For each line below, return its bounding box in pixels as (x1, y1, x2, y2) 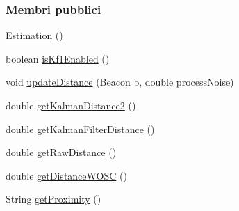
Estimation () (6, 28, 63, 42)
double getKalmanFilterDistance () (6, 121, 155, 136)
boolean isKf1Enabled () (6, 51, 110, 65)
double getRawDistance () (6, 145, 117, 159)
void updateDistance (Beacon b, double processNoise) (6, 75, 234, 89)
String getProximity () (6, 192, 101, 206)
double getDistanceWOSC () (6, 168, 127, 182)
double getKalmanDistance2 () (6, 98, 136, 112)
